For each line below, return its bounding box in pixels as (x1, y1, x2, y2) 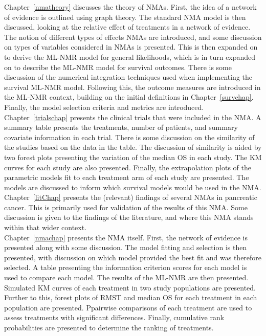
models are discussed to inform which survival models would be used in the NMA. (4, 182, 261, 192)
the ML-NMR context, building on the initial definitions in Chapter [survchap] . (4, 92, 254, 102)
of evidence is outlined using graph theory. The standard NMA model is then (4, 11, 246, 22)
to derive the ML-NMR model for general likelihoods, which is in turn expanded (4, 51, 256, 62)
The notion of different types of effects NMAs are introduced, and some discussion (4, 31, 262, 42)
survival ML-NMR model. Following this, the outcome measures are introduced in (4, 81, 261, 92)
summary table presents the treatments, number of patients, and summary (4, 122, 238, 132)
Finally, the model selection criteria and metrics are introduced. (4, 101, 204, 112)
